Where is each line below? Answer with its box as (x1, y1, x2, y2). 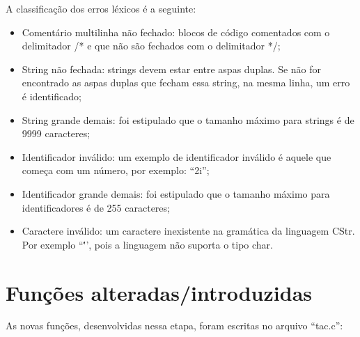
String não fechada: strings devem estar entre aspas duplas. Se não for (22, 61, 322, 76)
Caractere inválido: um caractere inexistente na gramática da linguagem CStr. (22, 224, 355, 238)
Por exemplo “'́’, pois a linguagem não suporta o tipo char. (22, 237, 274, 251)
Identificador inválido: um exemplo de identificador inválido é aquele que (22, 149, 331, 164)
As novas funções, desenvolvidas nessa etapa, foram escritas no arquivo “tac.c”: (6, 318, 343, 333)
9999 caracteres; (22, 126, 91, 141)
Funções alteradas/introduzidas (6, 278, 312, 306)
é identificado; (22, 88, 81, 103)
